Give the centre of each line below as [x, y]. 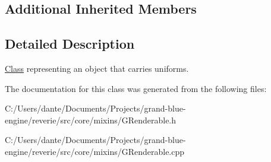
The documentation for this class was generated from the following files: [136, 88]
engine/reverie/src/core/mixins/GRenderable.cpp [95, 151]
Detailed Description [70, 44]
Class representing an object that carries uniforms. [97, 68]
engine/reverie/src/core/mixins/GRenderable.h [91, 120]
